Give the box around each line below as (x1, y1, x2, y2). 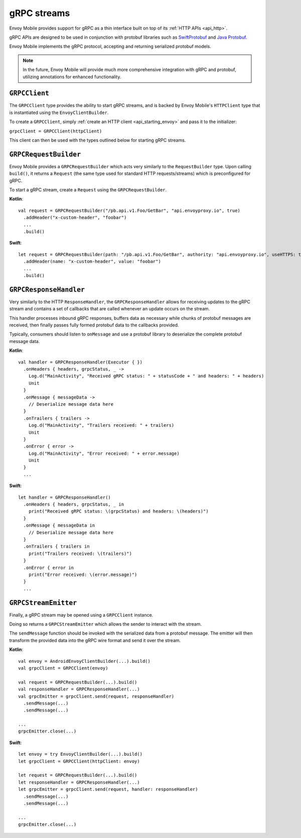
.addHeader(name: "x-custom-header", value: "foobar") (23, 259, 162, 265)
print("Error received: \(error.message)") (28, 571, 137, 577)
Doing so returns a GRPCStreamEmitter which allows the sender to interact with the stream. (9, 621, 202, 627)
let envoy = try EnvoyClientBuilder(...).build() (18, 751, 143, 757)
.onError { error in (23, 565, 74, 570)
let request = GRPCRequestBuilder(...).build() (18, 772, 137, 778)
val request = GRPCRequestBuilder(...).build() (18, 679, 137, 685)
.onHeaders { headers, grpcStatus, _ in (23, 502, 124, 507)
